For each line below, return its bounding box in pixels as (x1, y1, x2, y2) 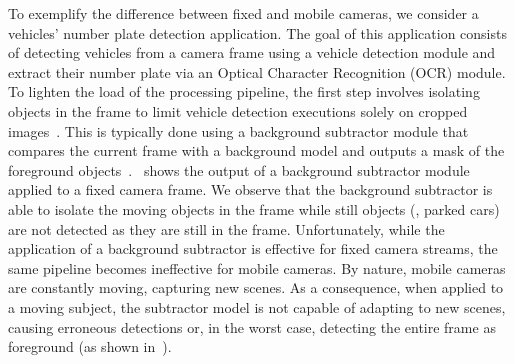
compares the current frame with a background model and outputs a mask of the (8, 140, 505, 161)
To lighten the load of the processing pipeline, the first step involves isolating (8, 81, 480, 102)
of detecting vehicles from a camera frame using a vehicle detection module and (8, 42, 496, 63)
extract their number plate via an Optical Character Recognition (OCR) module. (8, 61, 506, 82)
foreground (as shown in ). (8, 336, 172, 357)
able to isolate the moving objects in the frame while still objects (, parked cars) (8, 198, 500, 219)
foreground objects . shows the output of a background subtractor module (8, 159, 470, 180)
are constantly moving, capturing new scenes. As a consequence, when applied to (8, 277, 504, 298)
